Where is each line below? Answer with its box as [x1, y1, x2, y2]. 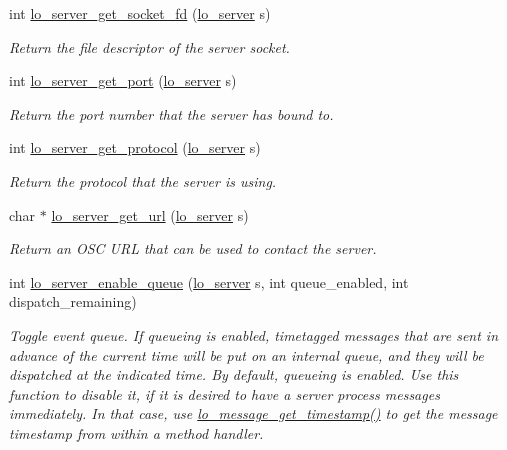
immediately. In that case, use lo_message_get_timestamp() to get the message [9, 403, 498, 424]
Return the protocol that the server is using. [9, 170, 277, 191]
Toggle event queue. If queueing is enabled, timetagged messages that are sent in [9, 324, 499, 345]
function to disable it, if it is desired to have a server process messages [9, 383, 440, 404]
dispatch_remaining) [9, 291, 137, 312]
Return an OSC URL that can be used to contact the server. [9, 238, 377, 259]
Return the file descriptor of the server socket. [9, 36, 290, 57]
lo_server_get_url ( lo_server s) [51, 204, 249, 225]
